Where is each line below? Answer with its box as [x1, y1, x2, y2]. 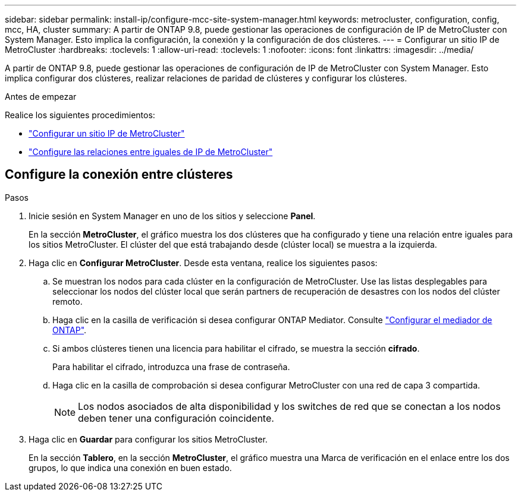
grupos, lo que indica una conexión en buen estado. [29, 462, 232, 473]
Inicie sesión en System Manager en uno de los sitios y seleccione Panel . [29, 210, 316, 221]
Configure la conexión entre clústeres [5, 167, 233, 182]
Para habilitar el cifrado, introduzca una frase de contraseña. [52, 361, 290, 372]
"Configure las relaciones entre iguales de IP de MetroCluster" [29, 147, 273, 157]
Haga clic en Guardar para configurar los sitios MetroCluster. [29, 434, 268, 444]
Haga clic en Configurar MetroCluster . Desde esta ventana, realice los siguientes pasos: [29, 257, 378, 268]
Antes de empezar [5, 91, 77, 102]
